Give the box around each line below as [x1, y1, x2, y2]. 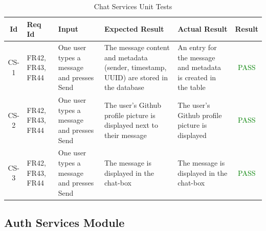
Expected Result [104, 24, 164, 34]
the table [178, 82, 206, 93]
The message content [104, 42, 170, 53]
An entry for [178, 42, 217, 53]
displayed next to [104, 120, 159, 130]
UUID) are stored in [104, 72, 168, 82]
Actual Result [178, 24, 228, 34]
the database [104, 82, 144, 93]
